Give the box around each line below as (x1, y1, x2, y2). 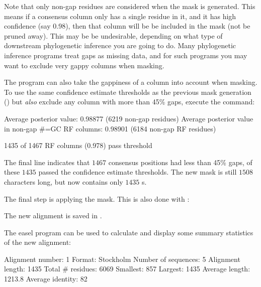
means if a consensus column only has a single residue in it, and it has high (4, 11, 236, 21)
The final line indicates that (4, 157, 90, 167)
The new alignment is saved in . (4, 210, 102, 221)
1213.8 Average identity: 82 (4, 273, 88, 284)
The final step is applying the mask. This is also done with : (4, 193, 190, 204)
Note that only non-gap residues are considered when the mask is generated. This (4, 1, 255, 11)
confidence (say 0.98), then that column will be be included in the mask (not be (4, 21, 250, 31)
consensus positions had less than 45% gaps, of (108, 157, 252, 167)
